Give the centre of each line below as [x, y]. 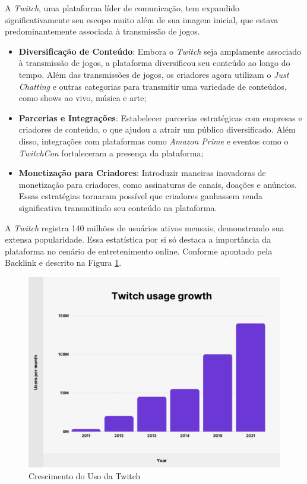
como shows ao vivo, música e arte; [83, 98]
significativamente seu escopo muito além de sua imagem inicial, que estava [142, 19]
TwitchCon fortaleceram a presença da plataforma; [111, 153]
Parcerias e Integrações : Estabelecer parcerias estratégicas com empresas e [160, 117]
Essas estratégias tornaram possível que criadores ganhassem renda [141, 196]
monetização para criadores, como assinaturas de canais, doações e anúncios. [158, 184]
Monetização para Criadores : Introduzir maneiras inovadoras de [142, 173]
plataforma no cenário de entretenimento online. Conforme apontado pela [139, 251]
